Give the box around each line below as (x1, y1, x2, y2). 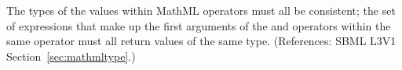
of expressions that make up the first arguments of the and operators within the (6, 17, 391, 33)
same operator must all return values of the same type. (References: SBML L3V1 (6, 33, 397, 49)
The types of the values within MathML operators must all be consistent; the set (6, 2, 396, 18)
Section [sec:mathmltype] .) (6, 47, 136, 64)
